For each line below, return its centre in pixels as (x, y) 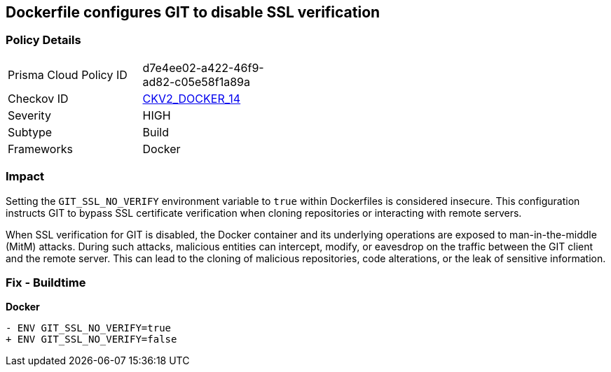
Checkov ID (38, 98)
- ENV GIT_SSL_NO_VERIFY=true (89, 328)
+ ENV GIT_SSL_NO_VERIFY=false (91, 339)
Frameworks (40, 149)
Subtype (30, 132)
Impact (25, 177)
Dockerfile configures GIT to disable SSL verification (193, 12)
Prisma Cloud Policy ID (68, 74)
